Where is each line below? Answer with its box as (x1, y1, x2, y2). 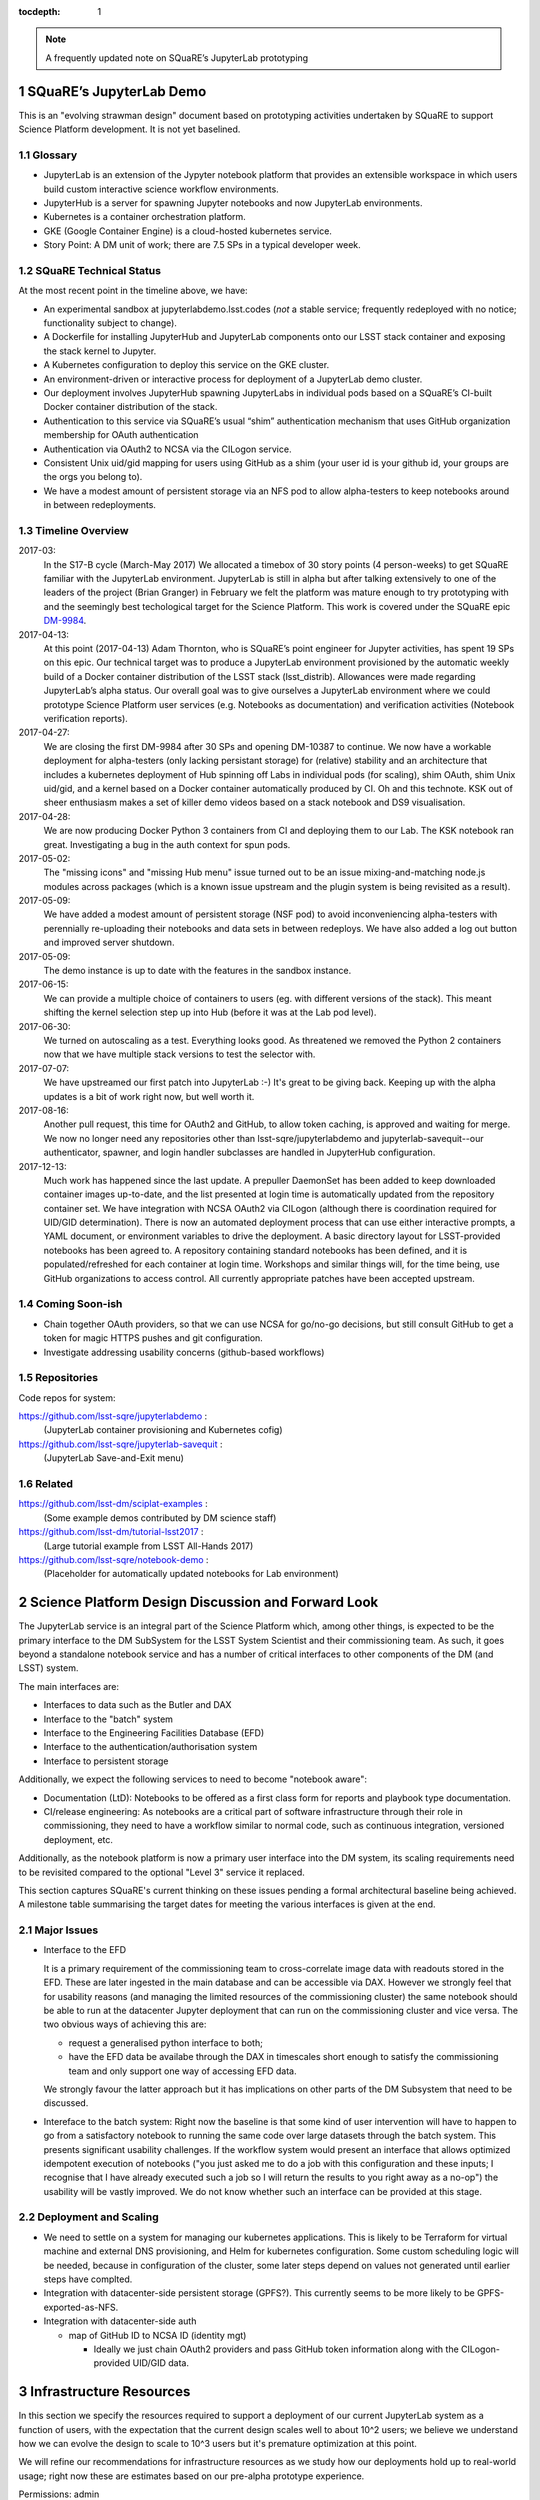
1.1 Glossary (18, 148, 78, 162)
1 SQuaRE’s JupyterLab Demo (18, 83, 207, 100)
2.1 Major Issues (18, 1923, 99, 1937)
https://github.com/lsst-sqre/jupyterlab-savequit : (18, 1438, 224, 1450)
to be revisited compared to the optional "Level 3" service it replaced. (18, 1866, 305, 1878)
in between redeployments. (43, 499, 157, 511)
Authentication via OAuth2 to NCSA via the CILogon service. (43, 443, 292, 455)
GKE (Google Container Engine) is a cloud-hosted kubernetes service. (43, 225, 332, 237)
